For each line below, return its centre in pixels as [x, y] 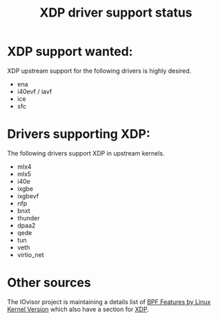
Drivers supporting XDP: [79, 134]
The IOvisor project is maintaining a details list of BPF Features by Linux [109, 301]
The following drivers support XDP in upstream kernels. [86, 153]
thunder [28, 218]
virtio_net [30, 254]
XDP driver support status [116, 13]
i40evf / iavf [34, 91]
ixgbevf [28, 196]
